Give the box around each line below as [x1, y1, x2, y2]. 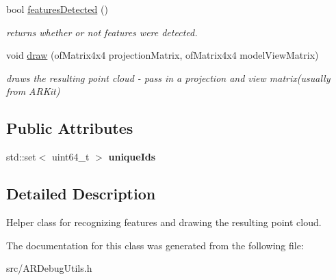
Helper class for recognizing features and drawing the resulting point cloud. [6, 214, 322, 229]
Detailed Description [6, 183, 156, 204]
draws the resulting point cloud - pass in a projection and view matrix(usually [6, 70, 331, 85]
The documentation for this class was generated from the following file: [6, 238, 304, 252]
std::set [6, 150, 36, 164]
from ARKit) [6, 84, 60, 98]
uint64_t [52, 150, 90, 164]
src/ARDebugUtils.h [6, 261, 92, 275]
